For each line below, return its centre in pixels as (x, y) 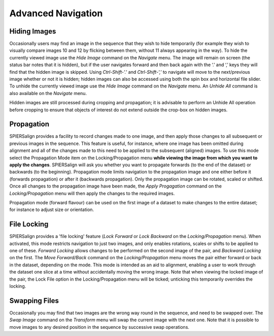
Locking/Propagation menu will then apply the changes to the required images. (92, 193)
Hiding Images (33, 31)
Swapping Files (34, 301)
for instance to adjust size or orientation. (52, 210)
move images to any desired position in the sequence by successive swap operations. (99, 327)
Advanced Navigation (56, 13)
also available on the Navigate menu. (48, 93)
